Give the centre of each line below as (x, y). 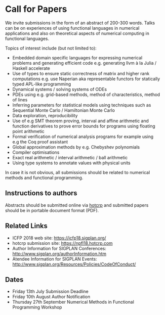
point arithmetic (28, 131)
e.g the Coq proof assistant (40, 141)
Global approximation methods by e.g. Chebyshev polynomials (76, 147)
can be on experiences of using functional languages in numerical (72, 28)
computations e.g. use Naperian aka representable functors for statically (86, 79)
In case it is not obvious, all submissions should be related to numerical (78, 172)
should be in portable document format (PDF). (52, 210)
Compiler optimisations (36, 152)
